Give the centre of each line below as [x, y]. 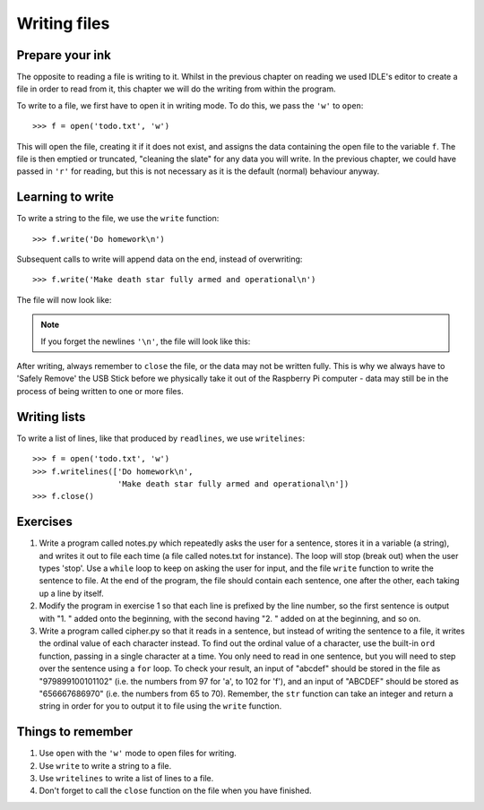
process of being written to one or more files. [100, 391]
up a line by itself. [72, 593]
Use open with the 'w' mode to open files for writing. [138, 754]
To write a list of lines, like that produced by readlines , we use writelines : [161, 438]
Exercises [45, 522]
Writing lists [51, 417]
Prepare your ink [64, 55]
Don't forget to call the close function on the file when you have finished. [176, 791]
